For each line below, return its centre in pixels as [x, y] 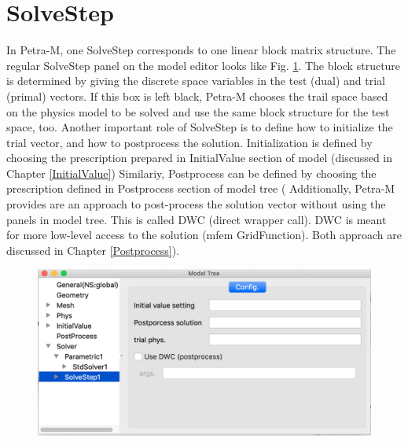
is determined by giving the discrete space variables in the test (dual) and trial [196, 81]
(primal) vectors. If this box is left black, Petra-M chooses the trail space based [197, 96]
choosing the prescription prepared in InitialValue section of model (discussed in [200, 158]
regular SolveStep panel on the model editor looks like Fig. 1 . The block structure [204, 65]
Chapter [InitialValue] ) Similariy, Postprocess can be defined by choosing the [191, 173]
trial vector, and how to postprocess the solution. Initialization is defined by [189, 142]
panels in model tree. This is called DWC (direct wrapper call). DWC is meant [197, 219]
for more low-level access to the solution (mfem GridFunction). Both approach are [204, 235]
